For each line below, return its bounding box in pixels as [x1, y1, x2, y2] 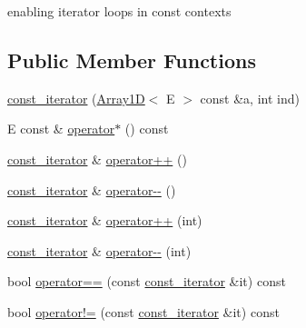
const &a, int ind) [200, 88, 300, 107]
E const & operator [7, 119, 115, 138]
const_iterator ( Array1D [7, 88, 145, 107]
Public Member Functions [7, 45, 256, 74]
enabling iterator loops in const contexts [7, 2, 232, 20]
